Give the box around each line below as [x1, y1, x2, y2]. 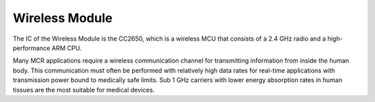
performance [12, 43, 51, 52]
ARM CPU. [51, 43, 82, 52]
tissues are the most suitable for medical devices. [12, 85, 156, 94]
